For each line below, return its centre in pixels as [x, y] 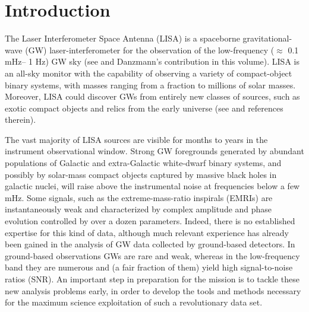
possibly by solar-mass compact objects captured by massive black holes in [141, 174]
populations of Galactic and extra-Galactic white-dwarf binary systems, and [143, 163]
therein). [21, 120]
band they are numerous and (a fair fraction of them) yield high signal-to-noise [149, 267]
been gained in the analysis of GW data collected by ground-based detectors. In [150, 244]
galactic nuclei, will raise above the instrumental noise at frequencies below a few [152, 186]
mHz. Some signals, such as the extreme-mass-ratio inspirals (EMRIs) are [139, 197]
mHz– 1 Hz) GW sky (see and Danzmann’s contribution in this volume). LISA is [152, 61]
